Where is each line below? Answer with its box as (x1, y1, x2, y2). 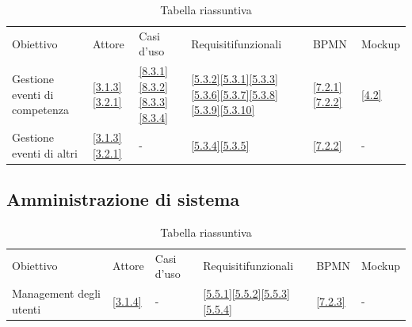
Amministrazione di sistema (6, 186, 240, 211)
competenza (12, 101, 69, 118)
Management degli (12, 285, 101, 302)
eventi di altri (12, 144, 78, 161)
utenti (12, 300, 41, 317)
